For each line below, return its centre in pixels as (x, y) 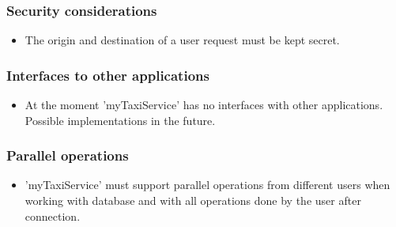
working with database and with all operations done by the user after (193, 201)
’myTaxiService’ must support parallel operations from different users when (207, 185)
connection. (53, 216)
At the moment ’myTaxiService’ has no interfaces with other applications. (204, 105)
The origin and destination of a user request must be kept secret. (182, 40)
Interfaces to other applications (108, 75)
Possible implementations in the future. (120, 120)
